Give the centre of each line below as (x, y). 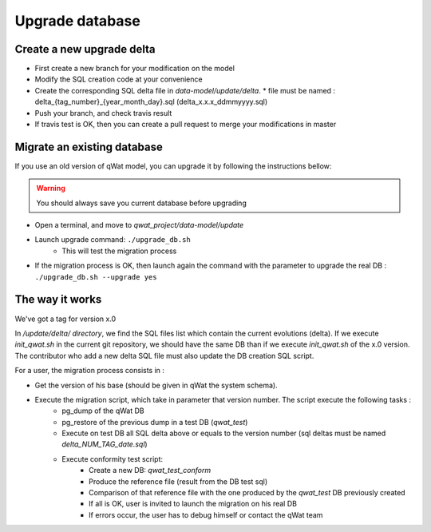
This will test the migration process (119, 251)
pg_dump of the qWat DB (103, 411)
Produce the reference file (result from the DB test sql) (178, 481)
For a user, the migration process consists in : (90, 371)
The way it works (58, 300)
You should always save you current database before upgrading (141, 203)
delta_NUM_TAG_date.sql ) (105, 444)
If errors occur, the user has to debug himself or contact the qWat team (206, 514)
